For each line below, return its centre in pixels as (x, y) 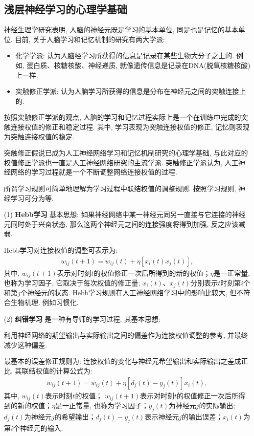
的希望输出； (75, 416)
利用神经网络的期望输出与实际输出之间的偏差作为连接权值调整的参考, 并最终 (126, 335)
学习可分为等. (32, 198)
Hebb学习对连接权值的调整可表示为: (61, 250)
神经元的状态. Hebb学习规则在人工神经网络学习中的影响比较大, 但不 (135, 293)
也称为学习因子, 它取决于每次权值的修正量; (72, 282)
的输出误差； (202, 416)
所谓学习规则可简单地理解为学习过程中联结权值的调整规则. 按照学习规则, (120, 188)
